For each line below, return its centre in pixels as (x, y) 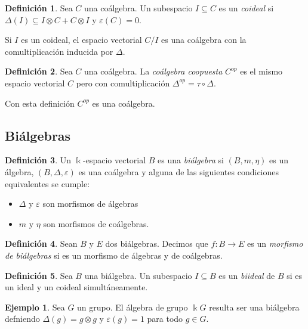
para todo (165, 319)
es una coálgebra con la (204, 40)
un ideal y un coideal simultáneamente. (76, 287)
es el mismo (261, 71)
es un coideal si (246, 8)
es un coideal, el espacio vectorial (81, 40)
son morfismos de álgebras (90, 204)
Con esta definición (40, 103)
